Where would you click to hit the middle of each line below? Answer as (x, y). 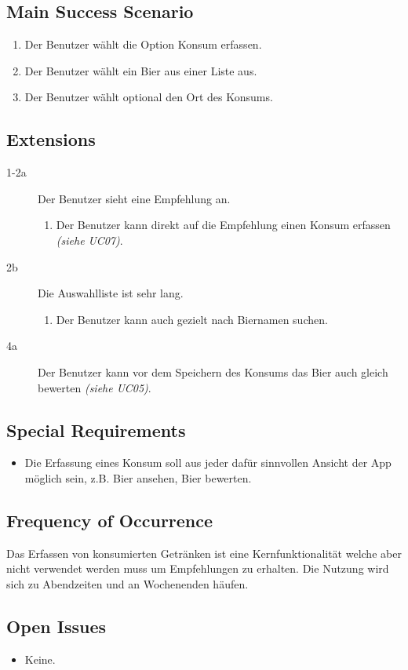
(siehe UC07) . (89, 240)
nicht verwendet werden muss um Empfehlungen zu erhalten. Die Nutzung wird (198, 568)
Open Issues (56, 626)
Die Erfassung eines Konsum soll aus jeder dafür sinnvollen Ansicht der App (208, 462)
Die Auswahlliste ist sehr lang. (111, 293)
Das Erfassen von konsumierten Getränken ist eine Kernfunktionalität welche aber (204, 553)
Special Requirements (96, 430)
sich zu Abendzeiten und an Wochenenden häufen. (127, 583)
